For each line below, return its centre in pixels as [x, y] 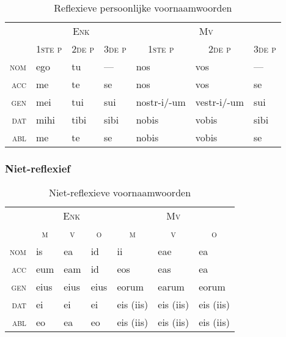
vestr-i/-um [219, 102]
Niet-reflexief [38, 168]
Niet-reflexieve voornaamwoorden [120, 193]
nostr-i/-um [161, 102]
